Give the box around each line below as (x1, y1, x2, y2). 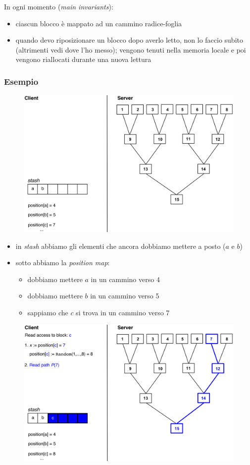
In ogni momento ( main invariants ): (4, 1, 113, 11)
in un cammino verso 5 (90, 291, 159, 301)
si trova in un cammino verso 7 (76, 307, 170, 317)
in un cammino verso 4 (91, 274, 160, 284)
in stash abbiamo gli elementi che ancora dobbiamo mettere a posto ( (15, 240, 226, 251)
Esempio (4, 75, 39, 87)
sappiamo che (27, 307, 68, 317)
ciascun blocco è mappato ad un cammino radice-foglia (15, 18, 182, 28)
